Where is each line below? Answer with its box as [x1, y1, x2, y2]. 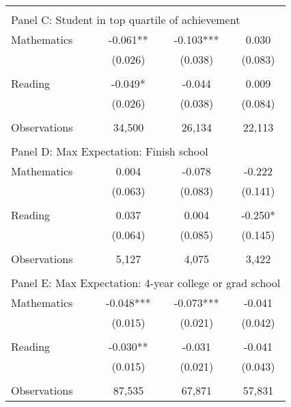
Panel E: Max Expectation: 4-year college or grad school [11, 275, 281, 291]
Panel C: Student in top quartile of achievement [11, 12, 240, 27]
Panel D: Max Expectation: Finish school [11, 143, 208, 159]
